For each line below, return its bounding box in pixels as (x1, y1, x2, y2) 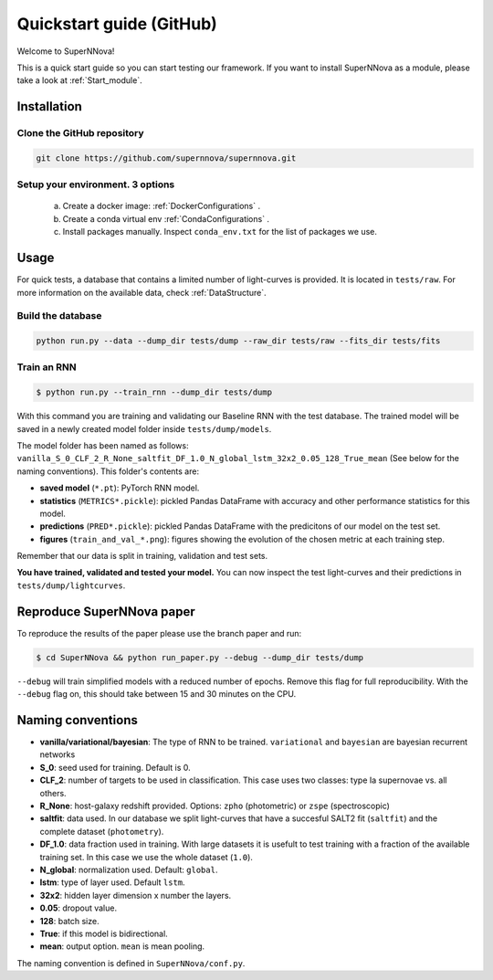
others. (39, 787, 68, 798)
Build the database (16, 310, 102, 322)
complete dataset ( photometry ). (39, 826, 164, 837)
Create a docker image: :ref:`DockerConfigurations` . (62, 201, 260, 212)
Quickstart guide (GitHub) (16, 14, 218, 34)
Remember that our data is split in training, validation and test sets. (16, 551, 268, 562)
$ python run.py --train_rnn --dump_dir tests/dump (36, 387, 273, 397)
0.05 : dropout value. (39, 902, 118, 913)
